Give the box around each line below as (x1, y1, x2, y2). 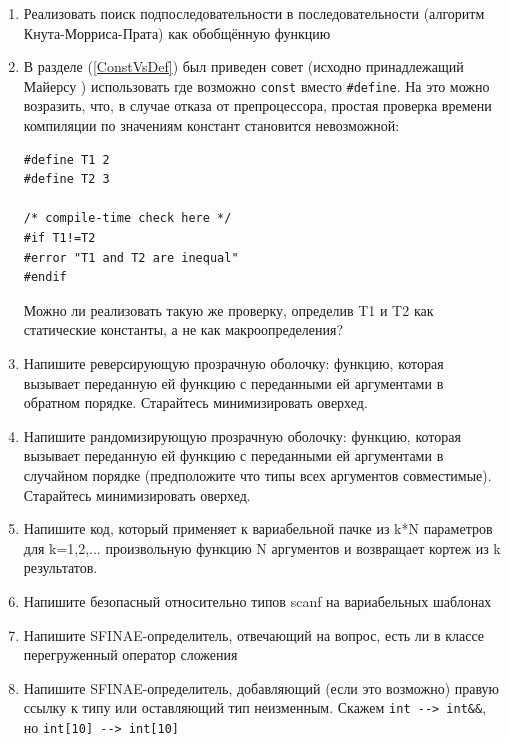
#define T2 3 (23, 172, 110, 187)
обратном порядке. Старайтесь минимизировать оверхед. (23, 392, 368, 413)
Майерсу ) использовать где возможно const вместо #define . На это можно (23, 75, 490, 96)
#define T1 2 (23, 152, 110, 167)
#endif (23, 270, 67, 285)
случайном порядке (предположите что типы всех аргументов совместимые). (23, 464, 492, 485)
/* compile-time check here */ (23, 211, 232, 226)
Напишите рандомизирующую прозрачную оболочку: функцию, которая (23, 425, 461, 446)
